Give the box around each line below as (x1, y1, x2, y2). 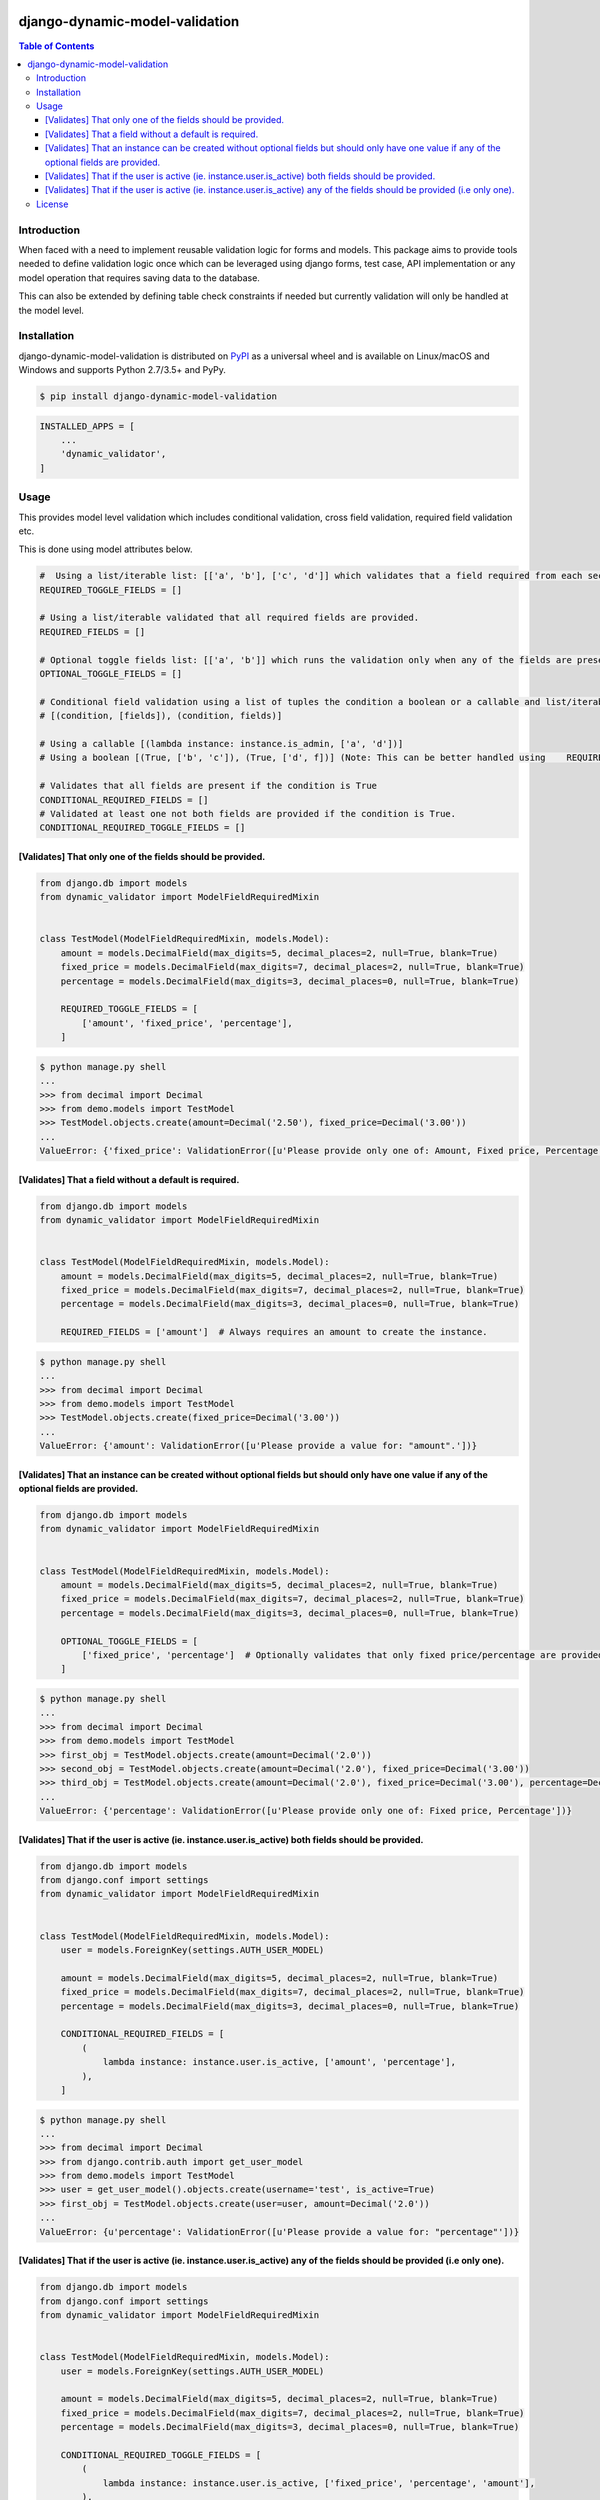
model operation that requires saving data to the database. (18, 271, 260, 284)
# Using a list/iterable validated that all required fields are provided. (39, 612, 420, 624)
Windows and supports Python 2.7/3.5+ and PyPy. (18, 364, 227, 376)
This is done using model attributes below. (18, 543, 193, 555)
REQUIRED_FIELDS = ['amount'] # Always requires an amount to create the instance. (60, 1326, 489, 1338)
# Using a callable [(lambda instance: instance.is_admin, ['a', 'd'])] (39, 738, 404, 749)
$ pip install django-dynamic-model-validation (39, 391, 277, 402)
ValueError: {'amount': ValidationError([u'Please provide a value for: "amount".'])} (39, 1440, 478, 1452)
